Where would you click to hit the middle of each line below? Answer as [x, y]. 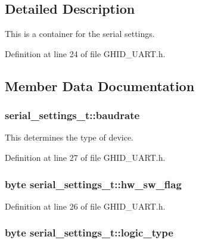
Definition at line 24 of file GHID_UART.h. [85, 53]
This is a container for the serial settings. [80, 34]
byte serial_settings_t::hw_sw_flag [93, 184]
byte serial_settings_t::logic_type [89, 233]
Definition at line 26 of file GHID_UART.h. [85, 206]
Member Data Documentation [100, 85]
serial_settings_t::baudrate [72, 115]
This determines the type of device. [69, 137]
